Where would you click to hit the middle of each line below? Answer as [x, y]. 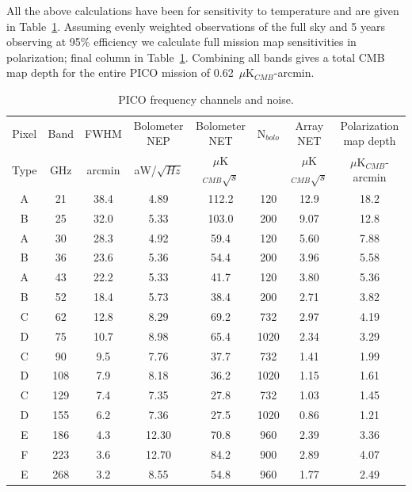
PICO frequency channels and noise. [206, 99]
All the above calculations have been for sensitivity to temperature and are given [203, 10]
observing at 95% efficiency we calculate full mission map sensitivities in [181, 42]
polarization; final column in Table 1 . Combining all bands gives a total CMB [196, 57]
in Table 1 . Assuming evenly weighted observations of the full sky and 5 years [196, 26]
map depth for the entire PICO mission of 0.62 [120, 72]
